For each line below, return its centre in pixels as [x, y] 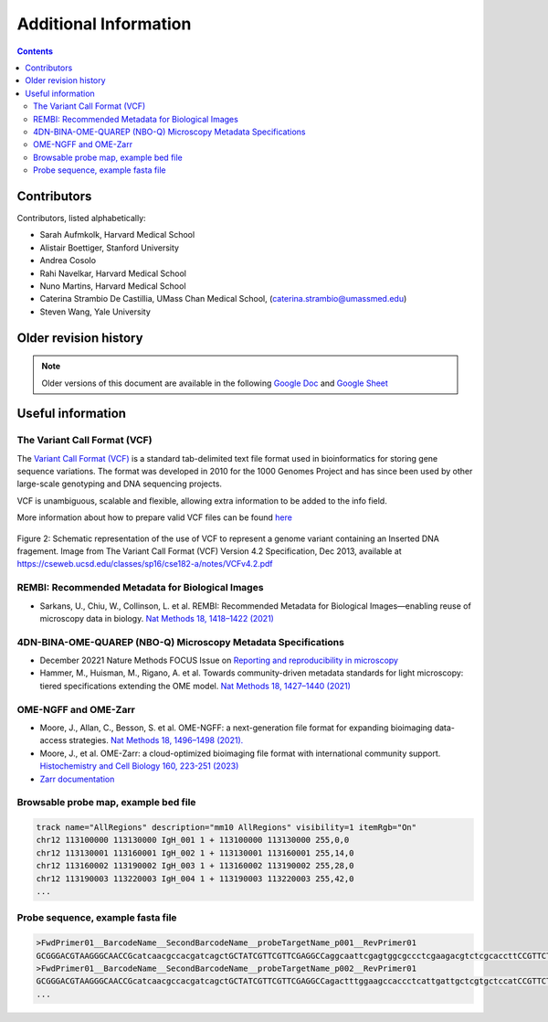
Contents [35, 51]
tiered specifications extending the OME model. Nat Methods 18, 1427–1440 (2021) [195, 686]
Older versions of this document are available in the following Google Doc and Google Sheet [215, 383]
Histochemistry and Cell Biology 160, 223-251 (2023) [139, 766]
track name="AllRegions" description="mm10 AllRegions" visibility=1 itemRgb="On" [227, 828]
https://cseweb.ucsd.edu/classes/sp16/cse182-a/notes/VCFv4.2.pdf [145, 564]
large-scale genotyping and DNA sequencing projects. [120, 484]
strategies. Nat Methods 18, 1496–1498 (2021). [156, 740]
